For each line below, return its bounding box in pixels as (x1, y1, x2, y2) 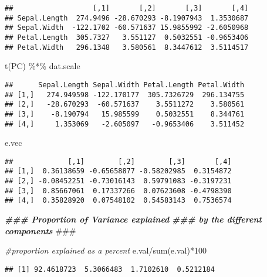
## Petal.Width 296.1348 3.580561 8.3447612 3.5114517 (5, 43, 249, 52)
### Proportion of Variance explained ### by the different (5, 213, 262, 225)
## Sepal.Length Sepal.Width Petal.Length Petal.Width (5, 80, 245, 89)
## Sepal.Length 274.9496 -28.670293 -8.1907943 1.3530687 (5, 13, 249, 22)
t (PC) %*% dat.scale (5, 60, 80, 72)
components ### (5, 224, 76, 237)
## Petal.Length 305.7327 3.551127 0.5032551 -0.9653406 (5, 33, 249, 42)
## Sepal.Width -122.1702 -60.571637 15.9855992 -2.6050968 (5, 23, 249, 32)
